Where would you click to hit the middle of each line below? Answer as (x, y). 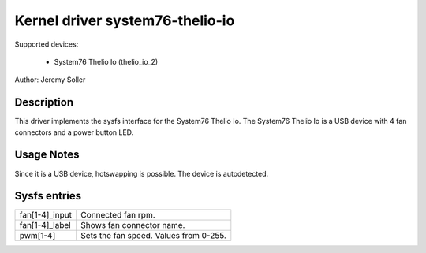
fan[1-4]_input (46, 215)
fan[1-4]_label (45, 225)
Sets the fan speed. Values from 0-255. (153, 236)
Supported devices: (47, 44)
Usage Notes (47, 155)
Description (44, 102)
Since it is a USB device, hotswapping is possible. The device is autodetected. (142, 173)
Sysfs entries (48, 196)
